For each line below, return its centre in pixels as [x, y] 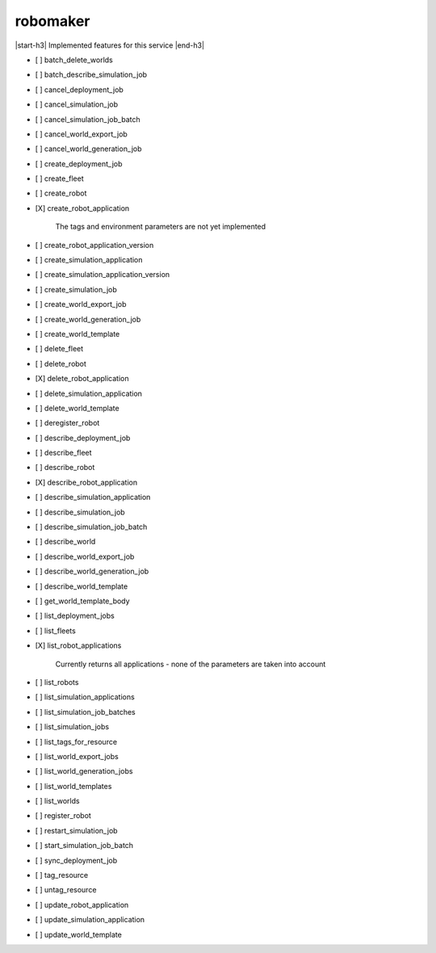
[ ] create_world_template [78, 334]
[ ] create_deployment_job [79, 164]
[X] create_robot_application [82, 208]
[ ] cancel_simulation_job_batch [88, 119]
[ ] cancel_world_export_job [82, 134]
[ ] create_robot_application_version [94, 245]
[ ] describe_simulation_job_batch [91, 527]
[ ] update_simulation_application [90, 920]
